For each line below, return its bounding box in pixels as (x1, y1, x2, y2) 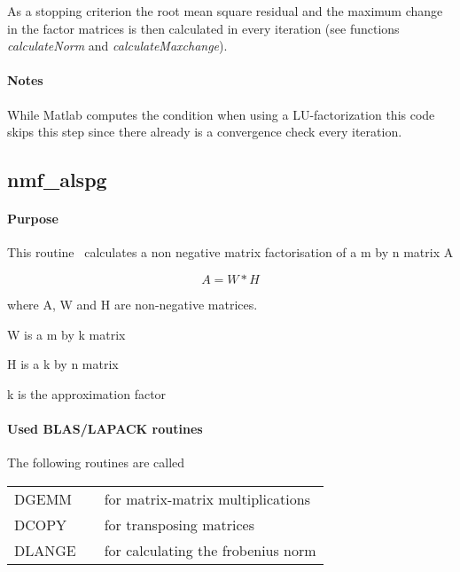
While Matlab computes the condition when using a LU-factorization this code (7, 105, 435, 123)
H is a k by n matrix (7, 355, 119, 373)
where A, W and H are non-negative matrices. (7, 294, 258, 313)
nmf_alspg (7, 166, 107, 193)
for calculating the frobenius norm (104, 539, 316, 560)
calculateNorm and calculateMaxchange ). (7, 36, 228, 55)
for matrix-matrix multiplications (104, 488, 310, 509)
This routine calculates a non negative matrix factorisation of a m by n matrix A (7, 243, 454, 262)
